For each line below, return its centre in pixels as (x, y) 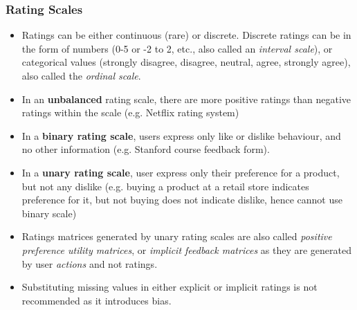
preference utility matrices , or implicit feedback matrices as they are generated (186, 249)
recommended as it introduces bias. (97, 300)
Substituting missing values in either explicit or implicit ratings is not (170, 287)
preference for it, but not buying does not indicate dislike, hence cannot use (182, 200)
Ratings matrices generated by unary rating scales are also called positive (177, 236)
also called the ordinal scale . (81, 75)
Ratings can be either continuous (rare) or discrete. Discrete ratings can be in (186, 35)
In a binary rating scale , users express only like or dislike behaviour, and (181, 135)
